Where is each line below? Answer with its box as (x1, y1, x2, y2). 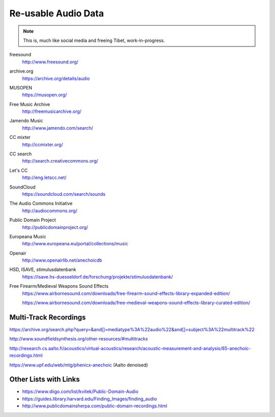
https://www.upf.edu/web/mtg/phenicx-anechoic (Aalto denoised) (9, 362, 148, 368)
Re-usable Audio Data (9, 8, 104, 19)
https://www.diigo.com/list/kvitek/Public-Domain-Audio (22, 388, 139, 395)
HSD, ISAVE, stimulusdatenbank (9, 266, 76, 273)
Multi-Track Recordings (9, 313, 86, 321)
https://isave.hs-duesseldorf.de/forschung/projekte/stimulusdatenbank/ (22, 273, 173, 280)
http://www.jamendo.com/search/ (22, 125, 94, 131)
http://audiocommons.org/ (22, 207, 77, 214)
